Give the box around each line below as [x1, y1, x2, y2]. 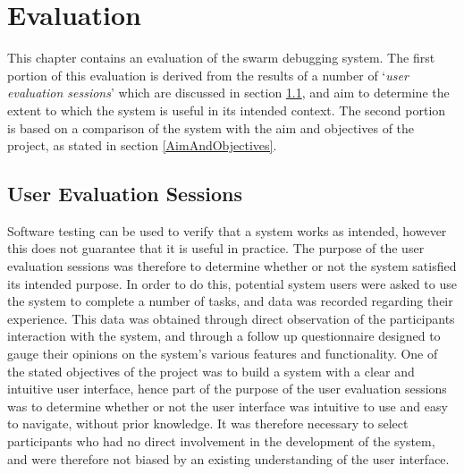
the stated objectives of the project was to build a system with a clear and [7, 361, 415, 380]
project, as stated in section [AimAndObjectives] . [7, 136, 277, 155]
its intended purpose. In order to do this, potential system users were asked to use [7, 274, 457, 292]
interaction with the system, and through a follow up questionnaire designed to [7, 326, 441, 345]
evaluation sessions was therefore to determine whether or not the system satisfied [7, 257, 457, 275]
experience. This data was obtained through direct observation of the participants [7, 309, 455, 327]
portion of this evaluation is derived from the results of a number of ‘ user [7, 65, 409, 84]
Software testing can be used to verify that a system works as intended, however [7, 221, 447, 240]
